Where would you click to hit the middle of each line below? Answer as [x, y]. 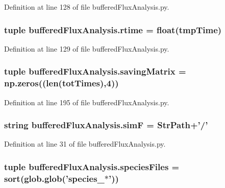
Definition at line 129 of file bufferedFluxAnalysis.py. [87, 48]
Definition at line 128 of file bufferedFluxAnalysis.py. [87, 7]
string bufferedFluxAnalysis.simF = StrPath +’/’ [106, 125]
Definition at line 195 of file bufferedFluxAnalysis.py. [87, 102]
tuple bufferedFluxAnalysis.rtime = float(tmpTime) [113, 29]
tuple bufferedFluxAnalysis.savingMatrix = [95, 71]
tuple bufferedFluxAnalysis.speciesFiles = [92, 166]
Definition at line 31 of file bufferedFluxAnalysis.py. [85, 144]
